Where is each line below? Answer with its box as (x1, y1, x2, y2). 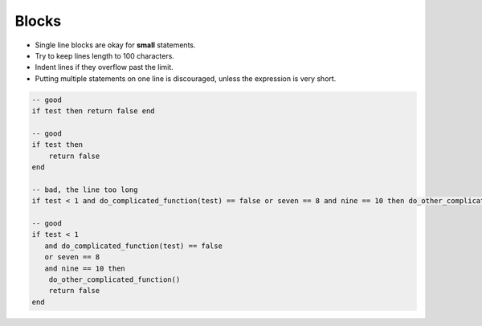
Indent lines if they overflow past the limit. (35, 63, 174, 72)
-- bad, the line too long (31, 185, 138, 194)
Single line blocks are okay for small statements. (35, 40, 196, 50)
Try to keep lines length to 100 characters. (35, 51, 174, 60)
